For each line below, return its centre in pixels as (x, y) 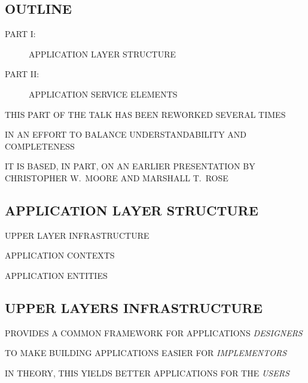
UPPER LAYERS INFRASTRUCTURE (134, 307)
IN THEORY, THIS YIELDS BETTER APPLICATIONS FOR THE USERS (147, 373)
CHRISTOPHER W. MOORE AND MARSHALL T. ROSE (117, 177)
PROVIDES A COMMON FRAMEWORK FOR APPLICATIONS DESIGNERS (154, 332)
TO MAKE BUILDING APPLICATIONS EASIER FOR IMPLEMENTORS (146, 353)
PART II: (22, 74)
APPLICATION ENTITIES (56, 275)
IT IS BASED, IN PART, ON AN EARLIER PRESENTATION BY (130, 166)
